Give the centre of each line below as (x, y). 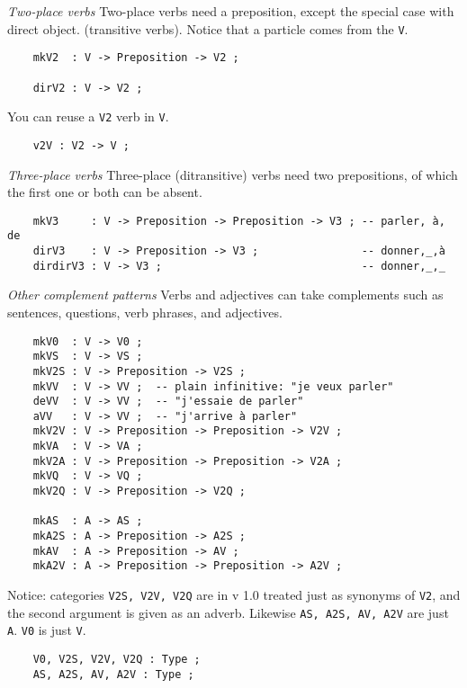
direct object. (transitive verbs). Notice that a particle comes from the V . (208, 28)
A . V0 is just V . (47, 630)
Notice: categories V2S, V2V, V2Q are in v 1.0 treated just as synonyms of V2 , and (234, 595)
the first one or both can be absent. (105, 192)
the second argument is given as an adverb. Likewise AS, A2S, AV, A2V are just (228, 612)
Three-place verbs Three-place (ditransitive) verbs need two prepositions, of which (233, 174)
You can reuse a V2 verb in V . (88, 116)
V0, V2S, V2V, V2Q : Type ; (117, 659)
